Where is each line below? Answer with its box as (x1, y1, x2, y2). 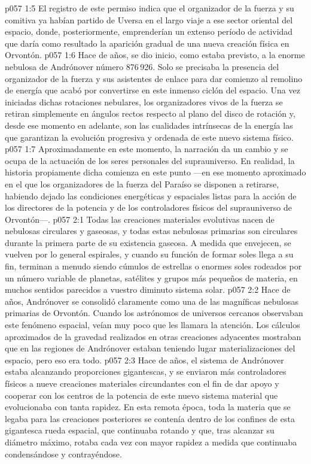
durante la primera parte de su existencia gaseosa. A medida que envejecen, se (5, 236, 291, 248)
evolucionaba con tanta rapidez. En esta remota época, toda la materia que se (5, 401, 291, 413)
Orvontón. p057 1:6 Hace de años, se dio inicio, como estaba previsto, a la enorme (5, 48, 305, 61)
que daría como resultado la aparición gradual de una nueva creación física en (5, 37, 289, 49)
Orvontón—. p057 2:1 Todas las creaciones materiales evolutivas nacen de (5, 213, 275, 225)
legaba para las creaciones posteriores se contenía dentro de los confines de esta (5, 412, 295, 424)
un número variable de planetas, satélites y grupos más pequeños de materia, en (5, 271, 298, 284)
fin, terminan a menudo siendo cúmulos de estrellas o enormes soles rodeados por (5, 260, 302, 272)
